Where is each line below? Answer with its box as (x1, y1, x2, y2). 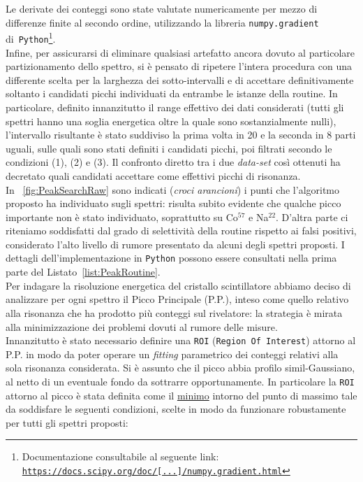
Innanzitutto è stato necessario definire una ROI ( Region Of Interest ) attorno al (6, 333, 356, 348)
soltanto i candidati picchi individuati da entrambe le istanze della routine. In (6, 86, 338, 101)
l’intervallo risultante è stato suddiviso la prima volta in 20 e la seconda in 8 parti (6, 127, 356, 142)
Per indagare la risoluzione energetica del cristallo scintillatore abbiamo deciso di (6, 278, 351, 292)
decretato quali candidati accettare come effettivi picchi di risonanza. (6, 168, 301, 183)
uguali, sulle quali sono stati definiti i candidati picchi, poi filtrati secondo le (6, 141, 332, 155)
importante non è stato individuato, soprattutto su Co (6, 209, 238, 224)
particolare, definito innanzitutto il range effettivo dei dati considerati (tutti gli (6, 99, 344, 114)
